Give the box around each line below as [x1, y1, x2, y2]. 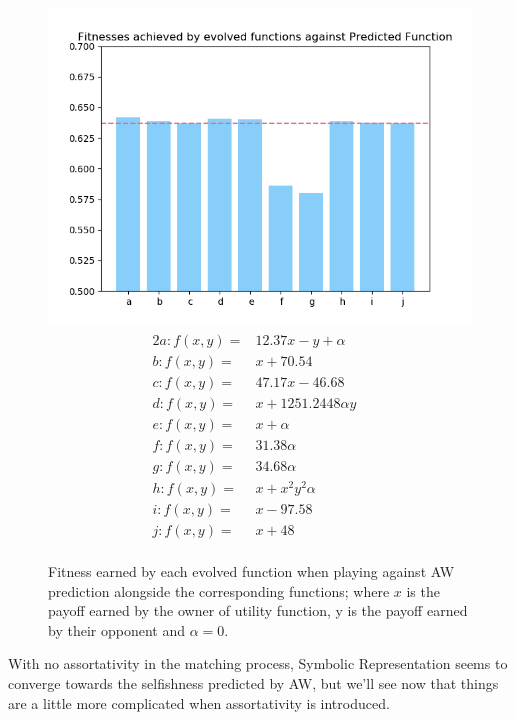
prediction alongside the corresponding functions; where [48, 580, 390, 601]
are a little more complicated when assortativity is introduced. [8, 692, 390, 713]
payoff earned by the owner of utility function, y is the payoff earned [48, 600, 468, 621]
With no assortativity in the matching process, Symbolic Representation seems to [8, 653, 508, 674]
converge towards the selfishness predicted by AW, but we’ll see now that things [8, 672, 499, 693]
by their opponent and [48, 619, 185, 640]
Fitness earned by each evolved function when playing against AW [48, 561, 455, 582]
